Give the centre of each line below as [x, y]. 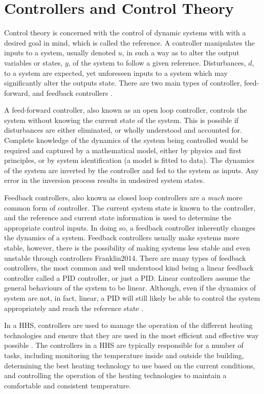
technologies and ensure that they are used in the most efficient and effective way [131, 335]
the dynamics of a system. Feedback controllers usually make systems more [122, 237]
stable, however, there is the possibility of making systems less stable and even [127, 247]
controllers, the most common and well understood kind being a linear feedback [129, 268]
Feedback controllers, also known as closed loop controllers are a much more [123, 198]
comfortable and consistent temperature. [68, 385]
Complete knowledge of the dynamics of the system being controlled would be [126, 140]
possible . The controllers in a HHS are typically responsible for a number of [124, 345]
